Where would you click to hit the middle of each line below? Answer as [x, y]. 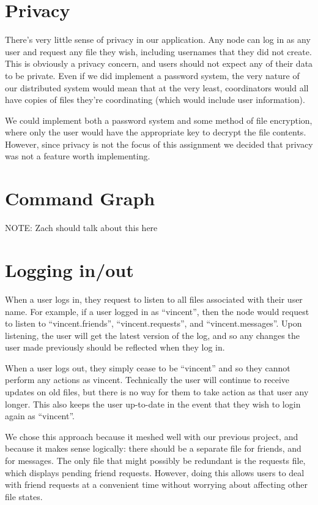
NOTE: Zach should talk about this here [81, 228]
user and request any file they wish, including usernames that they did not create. [158, 51]
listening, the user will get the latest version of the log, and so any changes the [152, 335]
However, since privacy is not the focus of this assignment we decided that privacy [159, 144]
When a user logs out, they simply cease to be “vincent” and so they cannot [148, 367]
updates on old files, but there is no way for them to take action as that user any [157, 392]
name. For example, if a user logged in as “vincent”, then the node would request [157, 311]
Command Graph [80, 198]
